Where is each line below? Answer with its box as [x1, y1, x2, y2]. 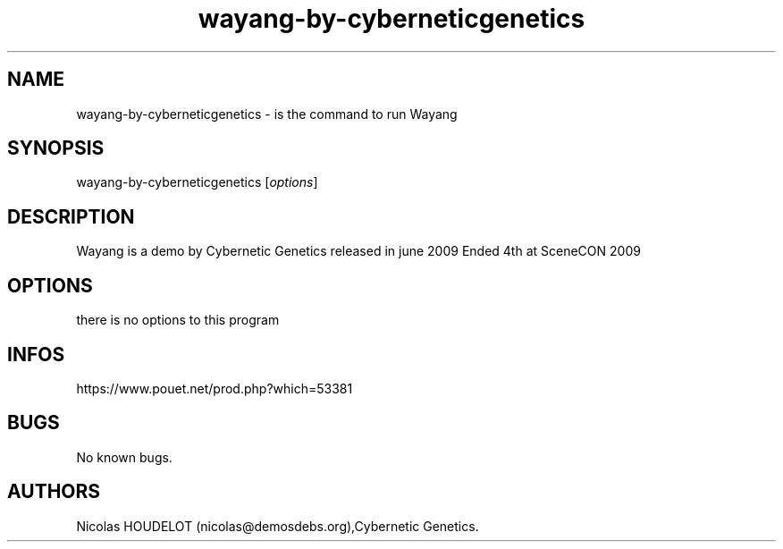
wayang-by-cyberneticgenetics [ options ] [76, 174, 318, 190]
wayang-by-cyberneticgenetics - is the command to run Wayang [76, 106, 458, 122]
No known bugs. [76, 449, 173, 465]
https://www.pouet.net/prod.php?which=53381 [76, 380, 353, 396]
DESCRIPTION [7, 205, 135, 228]
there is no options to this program [76, 312, 280, 328]
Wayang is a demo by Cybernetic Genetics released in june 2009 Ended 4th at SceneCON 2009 [76, 243, 641, 259]
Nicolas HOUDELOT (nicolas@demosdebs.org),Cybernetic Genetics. [76, 518, 479, 534]
